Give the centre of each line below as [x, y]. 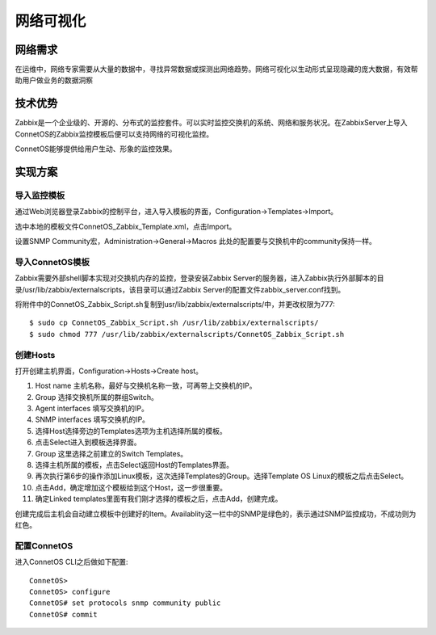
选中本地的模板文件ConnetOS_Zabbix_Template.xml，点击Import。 [126, 226]
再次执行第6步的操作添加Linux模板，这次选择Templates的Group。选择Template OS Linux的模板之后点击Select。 [222, 476]
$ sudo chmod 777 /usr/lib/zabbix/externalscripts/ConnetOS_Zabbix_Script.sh [187, 334]
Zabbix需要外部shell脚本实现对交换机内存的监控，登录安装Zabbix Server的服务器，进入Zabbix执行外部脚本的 [196, 278]
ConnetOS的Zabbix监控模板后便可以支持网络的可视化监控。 [114, 134]
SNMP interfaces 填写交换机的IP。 [92, 419]
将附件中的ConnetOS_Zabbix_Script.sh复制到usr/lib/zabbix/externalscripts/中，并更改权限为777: [175, 304]
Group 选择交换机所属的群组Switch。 [97, 397]
